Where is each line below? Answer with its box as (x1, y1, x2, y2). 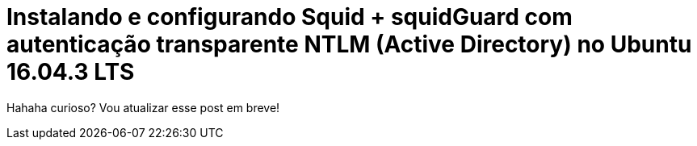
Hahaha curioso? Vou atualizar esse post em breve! (6, 100, 280, 115)
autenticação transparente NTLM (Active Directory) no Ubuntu (6, 31, 692, 58)
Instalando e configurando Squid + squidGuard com (6, 3, 573, 31)
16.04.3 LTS (6, 58, 135, 86)
